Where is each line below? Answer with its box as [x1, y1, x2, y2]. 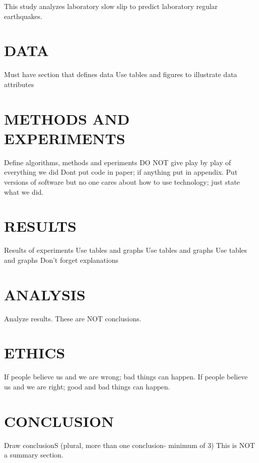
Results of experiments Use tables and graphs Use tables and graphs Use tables [4, 245, 247, 255]
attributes [4, 79, 34, 89]
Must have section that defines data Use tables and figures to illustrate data [4, 69, 237, 80]
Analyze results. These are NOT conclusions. [4, 313, 141, 323]
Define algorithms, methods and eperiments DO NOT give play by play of [4, 157, 231, 167]
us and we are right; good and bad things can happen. [4, 381, 170, 391]
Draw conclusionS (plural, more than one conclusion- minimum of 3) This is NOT [4, 439, 255, 450]
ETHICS [4, 342, 65, 363]
